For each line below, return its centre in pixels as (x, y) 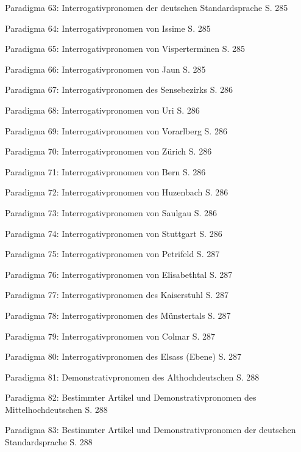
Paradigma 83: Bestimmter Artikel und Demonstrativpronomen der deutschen (150, 430)
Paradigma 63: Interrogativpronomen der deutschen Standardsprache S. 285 (147, 7)
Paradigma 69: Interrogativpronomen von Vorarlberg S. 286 (116, 130)
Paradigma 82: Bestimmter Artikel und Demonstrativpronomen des (131, 397)
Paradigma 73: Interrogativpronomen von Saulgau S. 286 (111, 212)
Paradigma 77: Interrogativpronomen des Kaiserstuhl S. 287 (117, 295)
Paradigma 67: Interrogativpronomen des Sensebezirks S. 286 (119, 89)
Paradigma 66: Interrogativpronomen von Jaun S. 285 (105, 69)
